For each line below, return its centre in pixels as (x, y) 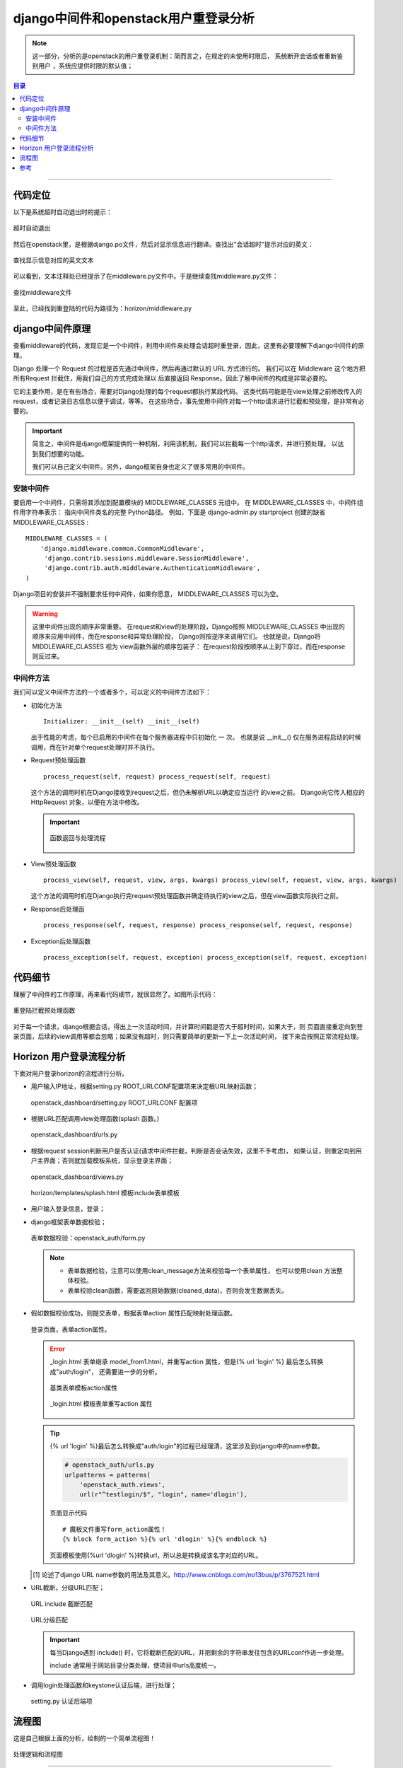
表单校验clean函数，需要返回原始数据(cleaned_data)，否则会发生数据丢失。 (177, 1290)
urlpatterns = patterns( (108, 1475)
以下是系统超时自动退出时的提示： (63, 211)
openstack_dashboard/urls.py (74, 1134)
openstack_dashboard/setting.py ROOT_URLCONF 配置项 (114, 1103)
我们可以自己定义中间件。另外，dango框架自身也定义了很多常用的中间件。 (140, 466)
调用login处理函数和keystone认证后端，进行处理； (104, 1685)
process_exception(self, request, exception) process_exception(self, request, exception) (205, 957)
